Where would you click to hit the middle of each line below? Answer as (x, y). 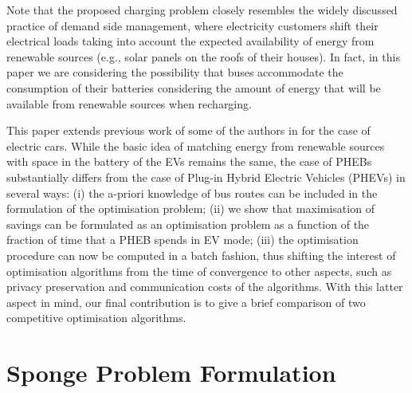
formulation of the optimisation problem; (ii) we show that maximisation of (190, 208)
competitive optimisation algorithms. (96, 318)
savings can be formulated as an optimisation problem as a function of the (188, 224)
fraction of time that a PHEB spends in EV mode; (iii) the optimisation (182, 240)
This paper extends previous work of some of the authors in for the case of (188, 130)
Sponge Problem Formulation (171, 373)
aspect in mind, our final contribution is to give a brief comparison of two (186, 302)
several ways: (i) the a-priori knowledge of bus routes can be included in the (192, 193)
